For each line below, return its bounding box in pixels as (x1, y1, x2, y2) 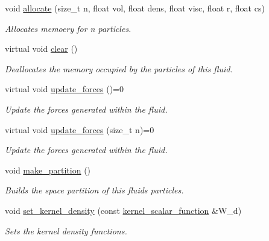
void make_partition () (5, 163, 91, 176)
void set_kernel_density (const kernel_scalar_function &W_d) (5, 204, 242, 216)
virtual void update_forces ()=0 (5, 83, 124, 95)
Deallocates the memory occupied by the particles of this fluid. (5, 62, 233, 75)
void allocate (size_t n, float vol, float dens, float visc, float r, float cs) (5, 2, 265, 14)
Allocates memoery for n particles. (5, 22, 131, 34)
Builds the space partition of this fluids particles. (5, 184, 184, 196)
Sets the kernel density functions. (5, 224, 127, 237)
